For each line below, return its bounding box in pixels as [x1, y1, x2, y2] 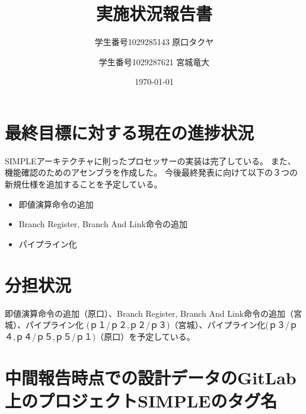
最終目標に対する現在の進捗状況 [5, 120, 254, 144]
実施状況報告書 [95, 1, 212, 26]
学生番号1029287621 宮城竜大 [98, 55, 210, 68]
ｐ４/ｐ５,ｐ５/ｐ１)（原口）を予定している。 [15, 330, 195, 342]
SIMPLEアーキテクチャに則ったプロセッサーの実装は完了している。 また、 [5, 154, 296, 167]
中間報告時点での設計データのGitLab [5, 365, 297, 389]
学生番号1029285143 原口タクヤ [94, 36, 214, 48]
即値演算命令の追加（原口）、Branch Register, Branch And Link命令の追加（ [5, 307, 294, 319]
